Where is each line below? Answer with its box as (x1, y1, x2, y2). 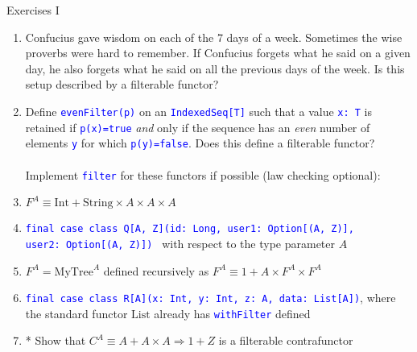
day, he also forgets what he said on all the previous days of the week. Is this (25, 60, 405, 77)
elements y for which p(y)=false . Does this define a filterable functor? (25, 135, 375, 151)
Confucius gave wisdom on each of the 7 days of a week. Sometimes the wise (25, 28, 403, 45)
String (83, 197, 114, 209)
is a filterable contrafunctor (218, 332, 353, 349)
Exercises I (6, 2, 60, 18)
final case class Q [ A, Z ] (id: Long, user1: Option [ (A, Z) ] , (25, 223, 354, 235)
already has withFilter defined (154, 304, 311, 321)
